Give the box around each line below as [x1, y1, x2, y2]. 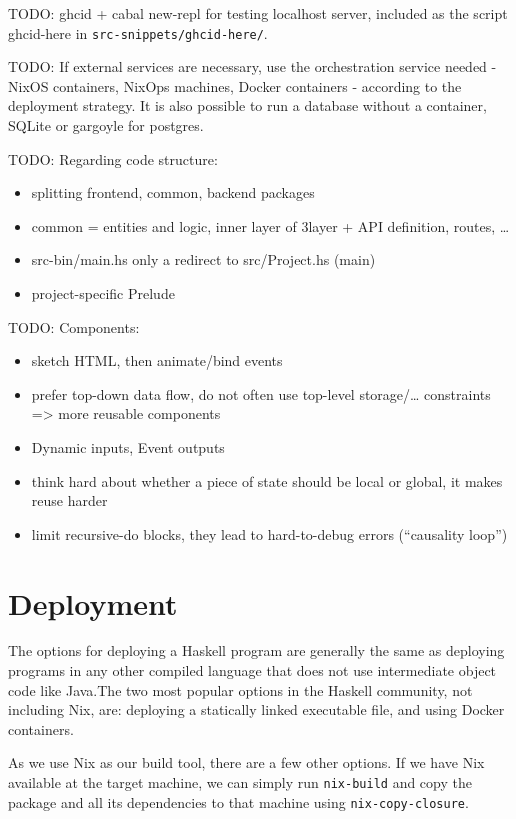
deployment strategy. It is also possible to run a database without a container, [8, 95, 487, 116]
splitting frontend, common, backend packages [31, 182, 315, 203]
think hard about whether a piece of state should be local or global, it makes [31, 470, 503, 491]
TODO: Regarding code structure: [8, 148, 218, 169]
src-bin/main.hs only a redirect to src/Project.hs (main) [31, 249, 376, 270]
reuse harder [31, 490, 108, 511]
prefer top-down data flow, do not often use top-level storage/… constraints [31, 383, 491, 404]
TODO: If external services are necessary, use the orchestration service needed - [8, 56, 497, 77]
